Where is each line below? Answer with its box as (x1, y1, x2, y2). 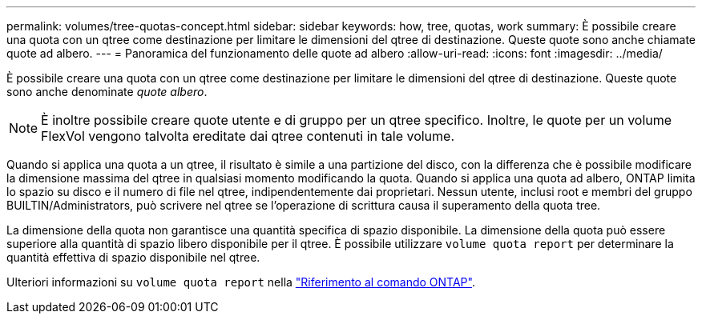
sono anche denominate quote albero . (6, 85, 208, 98)
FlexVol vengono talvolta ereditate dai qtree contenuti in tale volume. (41, 128, 455, 144)
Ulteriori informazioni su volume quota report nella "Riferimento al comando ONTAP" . (6, 275, 475, 289)
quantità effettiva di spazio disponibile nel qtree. (6, 250, 260, 264)
